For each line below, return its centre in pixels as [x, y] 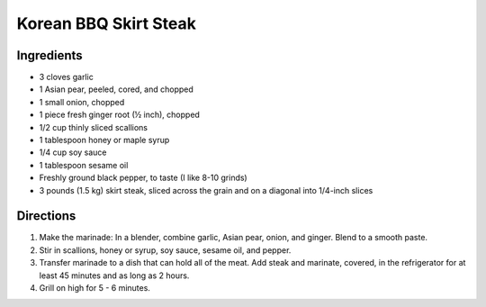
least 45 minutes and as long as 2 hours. [114, 275]
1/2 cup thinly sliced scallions [94, 127]
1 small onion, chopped [82, 102]
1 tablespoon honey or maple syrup [104, 140]
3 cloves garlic [66, 77]
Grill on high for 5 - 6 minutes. [94, 288]
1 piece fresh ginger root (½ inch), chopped [119, 115]
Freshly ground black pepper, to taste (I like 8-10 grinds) [143, 178]
